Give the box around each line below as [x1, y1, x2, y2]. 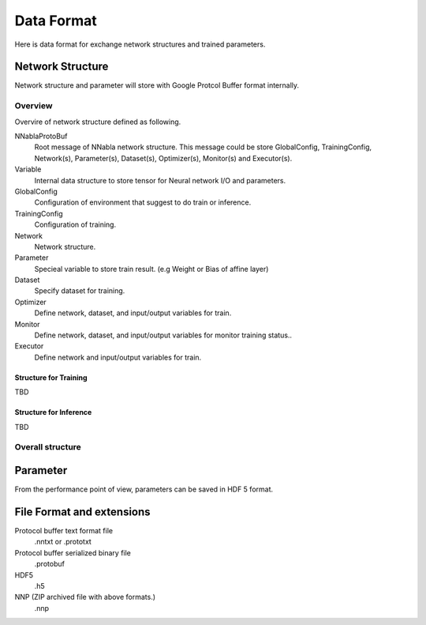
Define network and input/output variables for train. [34, 352, 202, 362]
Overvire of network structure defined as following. [14, 117, 181, 126]
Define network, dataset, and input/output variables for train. [34, 308, 232, 318]
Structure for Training [14, 372, 88, 382]
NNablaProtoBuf [14, 131, 68, 141]
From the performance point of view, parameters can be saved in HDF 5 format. [14, 484, 274, 494]
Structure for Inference [14, 408, 92, 417]
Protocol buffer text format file [14, 525, 114, 535]
